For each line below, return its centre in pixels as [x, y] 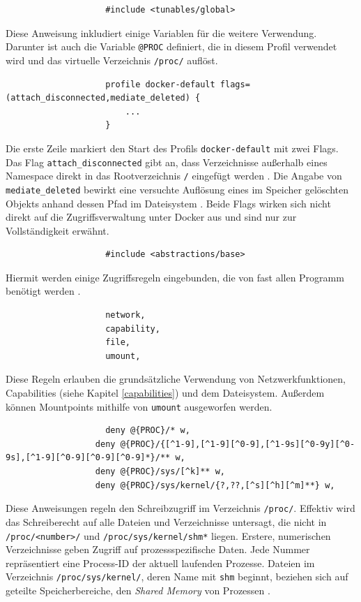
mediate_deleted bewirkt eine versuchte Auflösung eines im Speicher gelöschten [177, 189]
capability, [133, 329]
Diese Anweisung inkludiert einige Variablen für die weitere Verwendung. [161, 32]
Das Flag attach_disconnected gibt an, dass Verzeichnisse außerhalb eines [167, 162]
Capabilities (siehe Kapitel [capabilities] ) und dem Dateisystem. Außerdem [165, 393]
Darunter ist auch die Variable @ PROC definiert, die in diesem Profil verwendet [171, 46]
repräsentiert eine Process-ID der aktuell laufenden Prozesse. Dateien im [160, 563]
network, [125, 315]
